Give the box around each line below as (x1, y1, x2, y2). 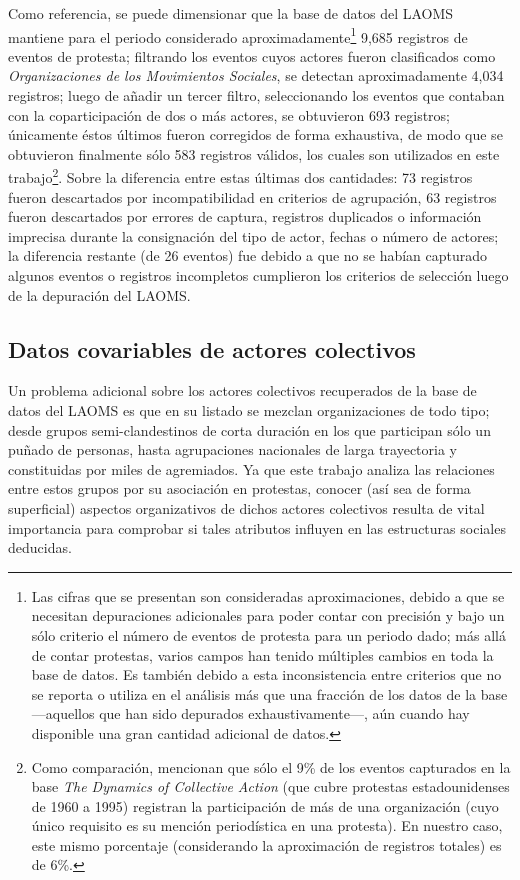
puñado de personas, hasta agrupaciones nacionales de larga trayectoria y (8, 439, 457, 460)
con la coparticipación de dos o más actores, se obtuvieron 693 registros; (8, 104, 451, 125)
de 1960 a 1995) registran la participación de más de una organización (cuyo (31, 795, 499, 816)
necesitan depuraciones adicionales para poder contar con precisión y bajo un (31, 605, 505, 626)
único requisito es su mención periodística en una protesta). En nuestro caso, (31, 815, 503, 836)
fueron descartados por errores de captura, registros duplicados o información (8, 206, 482, 227)
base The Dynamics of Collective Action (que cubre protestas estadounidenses (31, 776, 510, 797)
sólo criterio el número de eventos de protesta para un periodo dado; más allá (31, 624, 506, 645)
